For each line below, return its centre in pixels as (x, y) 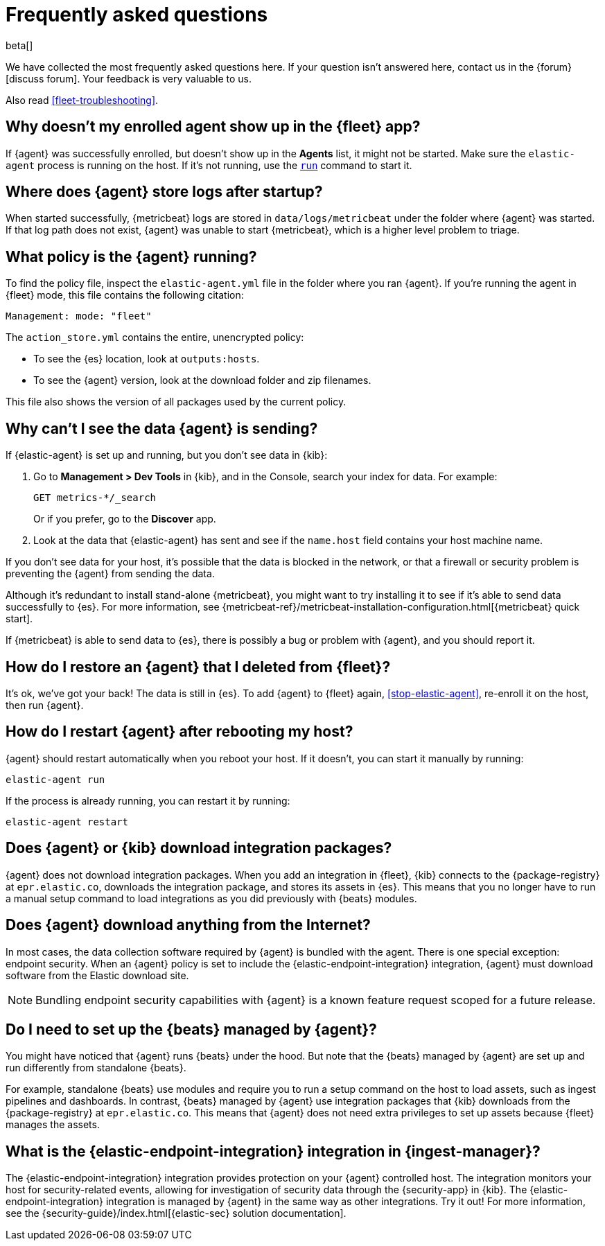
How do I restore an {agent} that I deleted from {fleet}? (198, 667)
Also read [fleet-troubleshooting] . (82, 100)
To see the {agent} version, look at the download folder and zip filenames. (202, 380)
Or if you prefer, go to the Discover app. (125, 519)
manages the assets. (53, 1125)
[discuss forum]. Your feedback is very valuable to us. (129, 78)
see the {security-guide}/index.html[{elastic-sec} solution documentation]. (176, 1213)
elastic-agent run (55, 779)
